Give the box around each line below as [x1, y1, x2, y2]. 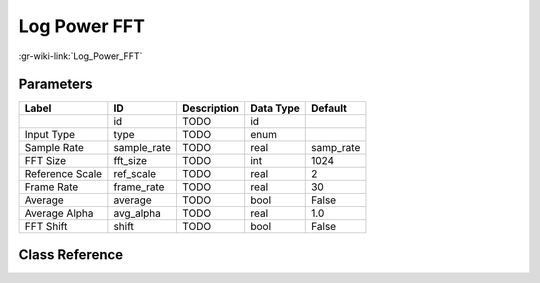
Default [310, 101, 347, 115]
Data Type [250, 101, 300, 115]
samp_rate [310, 141, 361, 155]
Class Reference [18, 246, 124, 263]
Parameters [18, 76, 93, 93]
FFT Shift [24, 220, 68, 234]
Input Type [24, 128, 75, 142]
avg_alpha [113, 206, 162, 220]
